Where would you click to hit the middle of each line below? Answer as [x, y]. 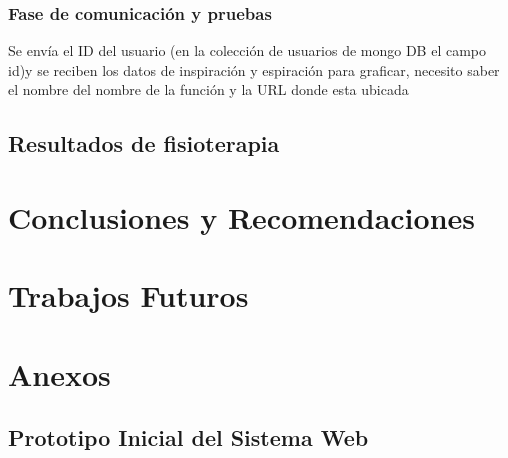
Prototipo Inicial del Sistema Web [188, 437]
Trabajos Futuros [128, 295]
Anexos [59, 373]
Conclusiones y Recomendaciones [241, 216]
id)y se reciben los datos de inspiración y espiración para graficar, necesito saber [254, 69]
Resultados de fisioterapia [144, 143]
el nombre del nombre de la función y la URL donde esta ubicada [208, 89]
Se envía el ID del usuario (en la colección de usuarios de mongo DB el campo [247, 50]
